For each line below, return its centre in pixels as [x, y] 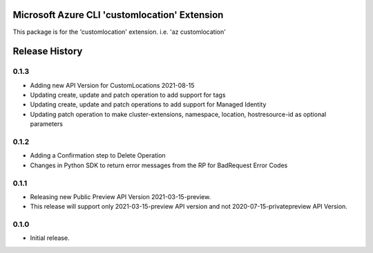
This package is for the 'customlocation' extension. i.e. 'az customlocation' [119, 32]
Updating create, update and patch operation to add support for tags [128, 95]
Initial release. [50, 238]
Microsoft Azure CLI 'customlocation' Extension [118, 15]
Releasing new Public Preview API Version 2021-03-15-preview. [121, 196]
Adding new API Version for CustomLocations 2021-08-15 [112, 85]
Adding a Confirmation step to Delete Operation [98, 156]
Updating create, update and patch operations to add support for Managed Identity [148, 104]
